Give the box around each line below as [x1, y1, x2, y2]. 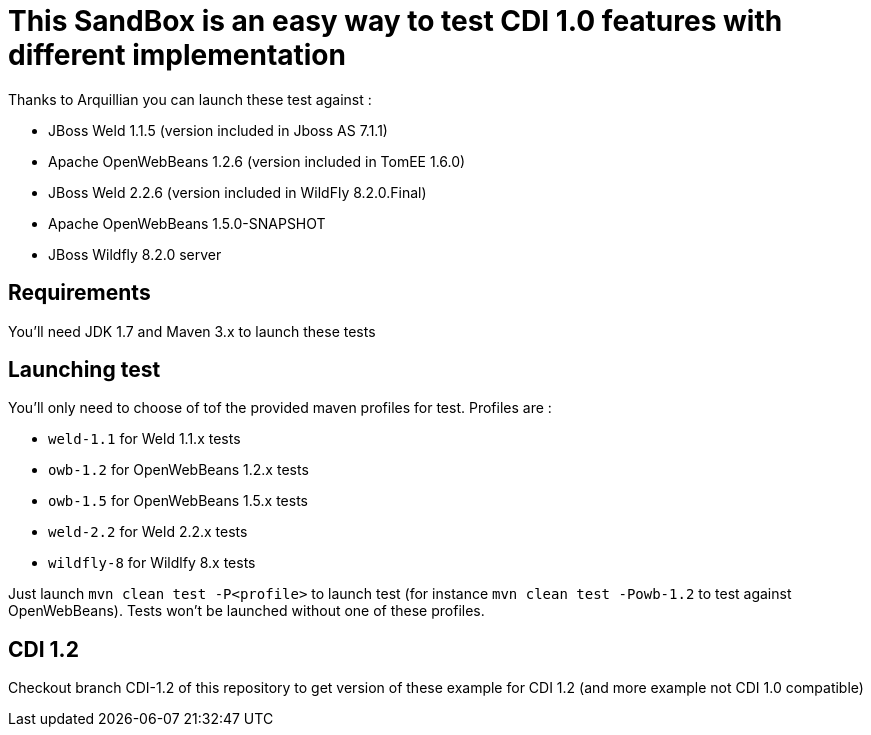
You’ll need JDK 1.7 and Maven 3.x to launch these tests [8, 322, 376, 340]
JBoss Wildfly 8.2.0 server [48, 245, 222, 263]
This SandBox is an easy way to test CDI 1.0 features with [8, 4, 783, 38]
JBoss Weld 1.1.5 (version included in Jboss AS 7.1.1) [48, 121, 388, 139]
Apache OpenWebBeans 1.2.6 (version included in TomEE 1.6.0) [48, 152, 466, 170]
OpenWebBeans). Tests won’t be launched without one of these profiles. [8, 602, 485, 620]
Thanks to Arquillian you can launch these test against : [8, 90, 372, 108]
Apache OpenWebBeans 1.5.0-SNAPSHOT [48, 214, 326, 232]
